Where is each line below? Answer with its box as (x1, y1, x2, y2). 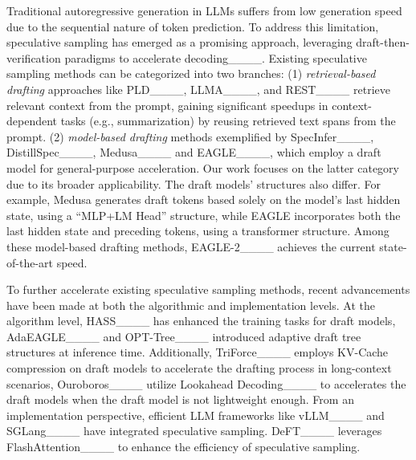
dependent (6, 112, 58, 129)
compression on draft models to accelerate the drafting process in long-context (6, 360, 392, 377)
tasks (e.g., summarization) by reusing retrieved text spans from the (60, 112, 396, 129)
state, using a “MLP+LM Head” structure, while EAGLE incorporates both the (6, 206, 401, 223)
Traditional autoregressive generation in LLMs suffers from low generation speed (6, 2, 402, 18)
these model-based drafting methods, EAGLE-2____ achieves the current (6, 238, 376, 254)
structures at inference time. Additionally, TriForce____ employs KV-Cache (6, 344, 389, 360)
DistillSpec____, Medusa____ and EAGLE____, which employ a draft (6, 144, 381, 161)
